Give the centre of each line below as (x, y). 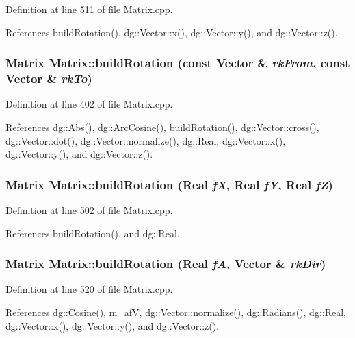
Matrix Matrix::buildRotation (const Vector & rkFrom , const (178, 63)
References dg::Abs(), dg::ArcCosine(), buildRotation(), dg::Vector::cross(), (162, 126)
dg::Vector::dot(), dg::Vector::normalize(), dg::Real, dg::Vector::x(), (146, 140)
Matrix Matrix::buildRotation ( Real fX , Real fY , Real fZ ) (169, 184)
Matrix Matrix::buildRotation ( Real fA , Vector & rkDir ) (166, 264)
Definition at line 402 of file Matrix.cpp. (89, 104)
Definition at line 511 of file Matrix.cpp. (89, 9)
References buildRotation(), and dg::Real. (93, 233)
